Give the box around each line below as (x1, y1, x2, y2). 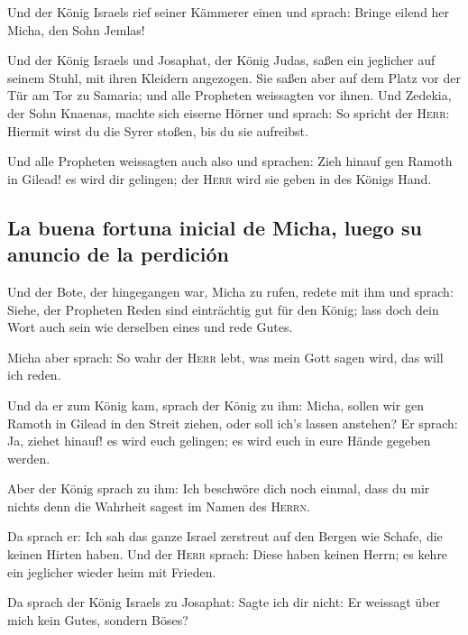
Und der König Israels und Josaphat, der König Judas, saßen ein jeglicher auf (7, 51, 436, 69)
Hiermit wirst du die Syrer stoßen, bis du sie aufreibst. (7, 121, 308, 140)
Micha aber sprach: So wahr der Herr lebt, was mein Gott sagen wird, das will (7, 347, 444, 366)
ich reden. (7, 365, 61, 384)
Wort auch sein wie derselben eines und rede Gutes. (7, 317, 293, 336)
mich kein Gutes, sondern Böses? (7, 610, 188, 629)
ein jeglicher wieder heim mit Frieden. (7, 562, 216, 581)
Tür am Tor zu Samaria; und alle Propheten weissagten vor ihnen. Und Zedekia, (7, 86, 452, 105)
